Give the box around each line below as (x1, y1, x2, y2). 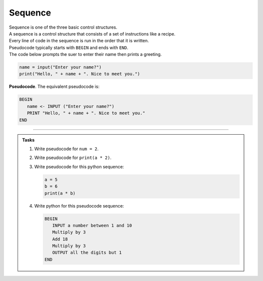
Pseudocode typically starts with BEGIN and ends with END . (9, 44, 129, 51)
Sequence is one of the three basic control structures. (9, 24, 117, 30)
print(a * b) (44, 190, 75, 196)
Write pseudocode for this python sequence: (34, 163, 124, 170)
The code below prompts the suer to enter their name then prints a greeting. (9, 52, 162, 57)
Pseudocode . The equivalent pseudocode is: (9, 84, 100, 89)
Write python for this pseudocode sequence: (34, 203, 124, 209)
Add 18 (52, 236, 68, 242)
